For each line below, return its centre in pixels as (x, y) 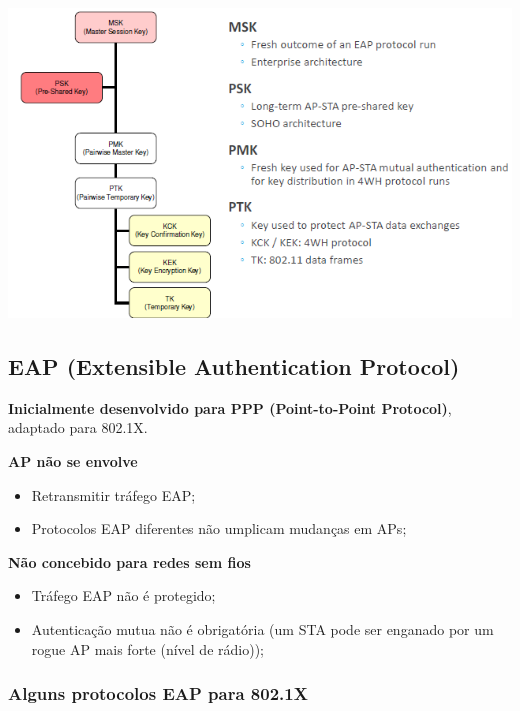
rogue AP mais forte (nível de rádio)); (147, 648)
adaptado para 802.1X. (78, 427)
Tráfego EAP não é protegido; (123, 595)
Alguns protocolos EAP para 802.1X (158, 693)
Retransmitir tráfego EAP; (113, 494)
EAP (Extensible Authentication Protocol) (234, 365)
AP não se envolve (73, 460)
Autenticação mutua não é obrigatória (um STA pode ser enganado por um (262, 628)
